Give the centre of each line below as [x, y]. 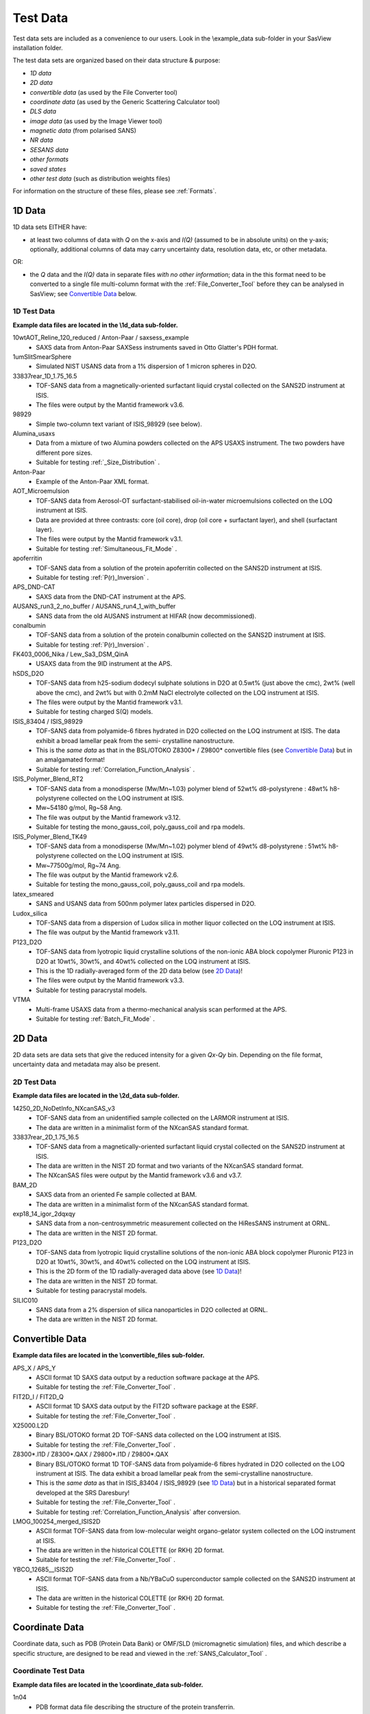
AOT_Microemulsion [41, 491]
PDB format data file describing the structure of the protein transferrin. [136, 1706]
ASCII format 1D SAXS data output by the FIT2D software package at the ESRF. [147, 1406]
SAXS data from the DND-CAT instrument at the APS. [111, 596]
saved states [48, 169]
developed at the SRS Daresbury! [83, 1493]
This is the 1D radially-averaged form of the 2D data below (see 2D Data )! [139, 971]
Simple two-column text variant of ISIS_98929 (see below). [119, 424]
